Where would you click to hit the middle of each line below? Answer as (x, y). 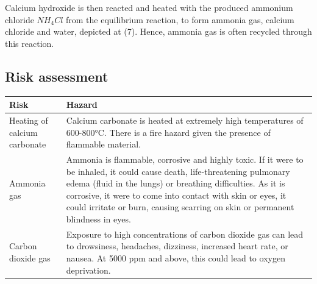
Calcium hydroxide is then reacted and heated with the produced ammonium (149, 7)
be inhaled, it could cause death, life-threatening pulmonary (178, 171)
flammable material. (103, 144)
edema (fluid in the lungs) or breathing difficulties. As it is (176, 183)
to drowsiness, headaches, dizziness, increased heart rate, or (177, 246)
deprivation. (88, 270)
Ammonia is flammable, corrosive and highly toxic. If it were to (185, 159)
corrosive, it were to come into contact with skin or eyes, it (176, 195)
